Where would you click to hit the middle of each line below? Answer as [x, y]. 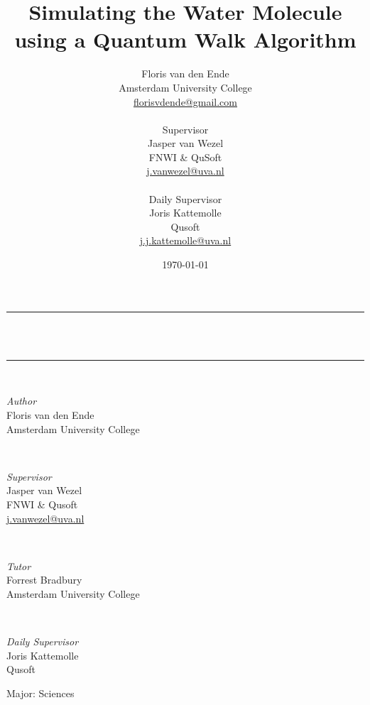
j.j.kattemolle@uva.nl [185, 240]
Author [22, 401]
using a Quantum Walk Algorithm [185, 39]
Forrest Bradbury [44, 580]
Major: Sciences [40, 693]
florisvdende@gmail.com [185, 101]
